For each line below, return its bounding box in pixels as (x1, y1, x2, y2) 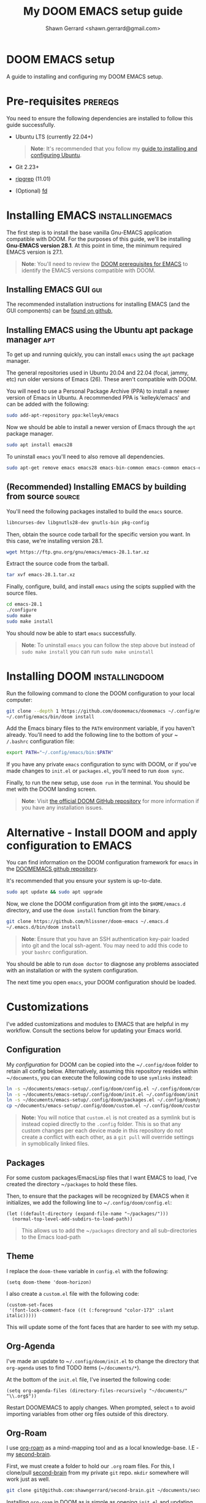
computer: (6, 696, 32, 703)
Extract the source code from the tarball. (6, 560, 109, 568)
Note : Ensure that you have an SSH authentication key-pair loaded (21, 935, 189, 942)
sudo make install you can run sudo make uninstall (21, 648, 154, 655)
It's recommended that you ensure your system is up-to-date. (6, 877, 162, 885)
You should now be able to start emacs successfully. (6, 630, 137, 637)
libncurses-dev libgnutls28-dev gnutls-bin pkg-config (6, 519, 150, 525)
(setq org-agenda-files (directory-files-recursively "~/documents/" (6, 1387, 188, 1394)
